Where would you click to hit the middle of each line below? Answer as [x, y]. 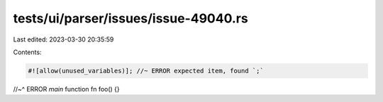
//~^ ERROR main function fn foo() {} [66, 89]
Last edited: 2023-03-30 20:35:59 [63, 39]
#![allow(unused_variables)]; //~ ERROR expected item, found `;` [146, 71]
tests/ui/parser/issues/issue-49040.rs [131, 18]
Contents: [27, 52]
